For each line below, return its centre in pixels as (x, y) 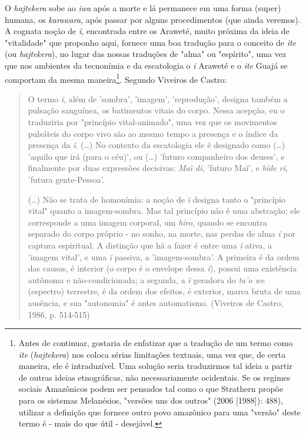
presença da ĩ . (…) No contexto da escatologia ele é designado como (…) (157, 145)
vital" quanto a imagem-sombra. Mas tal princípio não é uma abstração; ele (164, 211)
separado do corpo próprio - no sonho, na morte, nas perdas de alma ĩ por (162, 234)
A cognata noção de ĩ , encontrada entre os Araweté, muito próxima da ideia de (147, 31)
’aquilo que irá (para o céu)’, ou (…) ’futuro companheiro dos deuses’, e (156, 156)
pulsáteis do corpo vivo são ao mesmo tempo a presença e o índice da (153, 133)
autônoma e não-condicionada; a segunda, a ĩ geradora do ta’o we (146, 279)
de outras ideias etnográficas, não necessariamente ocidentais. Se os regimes (154, 377)
